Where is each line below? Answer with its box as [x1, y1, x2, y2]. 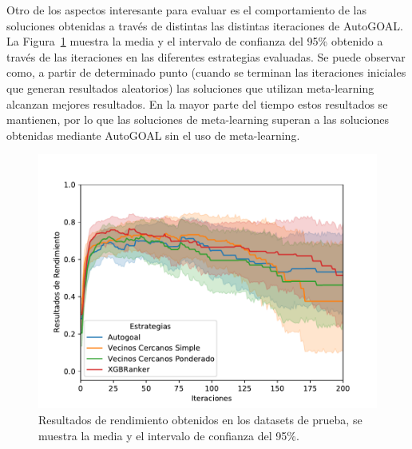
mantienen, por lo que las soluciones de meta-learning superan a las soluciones [6, 111, 389, 128]
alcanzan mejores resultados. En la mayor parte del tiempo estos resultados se [6, 95, 388, 112]
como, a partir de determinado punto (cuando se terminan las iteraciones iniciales [6, 64, 406, 81]
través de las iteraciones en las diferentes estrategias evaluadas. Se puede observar [6, 48, 406, 65]
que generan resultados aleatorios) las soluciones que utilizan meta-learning [6, 79, 374, 96]
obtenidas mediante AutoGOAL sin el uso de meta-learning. [6, 126, 300, 143]
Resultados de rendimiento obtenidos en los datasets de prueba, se [38, 411, 362, 427]
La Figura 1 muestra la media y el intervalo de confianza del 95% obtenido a [6, 33, 383, 50]
